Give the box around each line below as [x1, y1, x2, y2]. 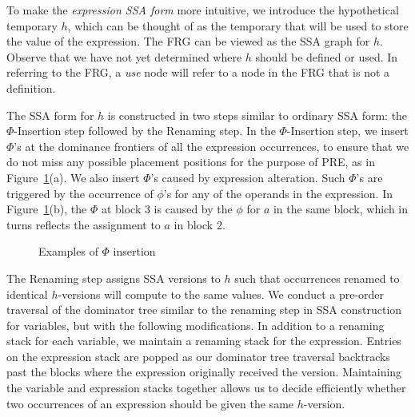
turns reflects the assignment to [6, 216, 161, 232]
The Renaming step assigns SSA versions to [6, 269, 221, 286]
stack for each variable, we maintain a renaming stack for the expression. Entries [6, 332, 401, 349]
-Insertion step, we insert [286, 122, 409, 139]
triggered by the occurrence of [6, 185, 154, 201]
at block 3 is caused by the [101, 201, 233, 217]
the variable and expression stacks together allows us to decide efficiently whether [6, 379, 406, 396]
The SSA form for [6, 106, 94, 123]
